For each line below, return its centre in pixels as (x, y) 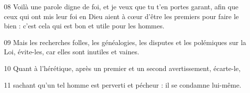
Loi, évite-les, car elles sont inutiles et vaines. (72, 52)
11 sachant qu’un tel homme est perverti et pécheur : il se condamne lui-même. (123, 84)
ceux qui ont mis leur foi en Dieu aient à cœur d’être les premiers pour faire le (122, 16)
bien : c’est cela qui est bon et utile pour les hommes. (84, 26)
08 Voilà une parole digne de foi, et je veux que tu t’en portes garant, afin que (121, 6)
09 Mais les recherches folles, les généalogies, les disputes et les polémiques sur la (125, 42)
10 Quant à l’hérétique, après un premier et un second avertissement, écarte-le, (122, 68)
